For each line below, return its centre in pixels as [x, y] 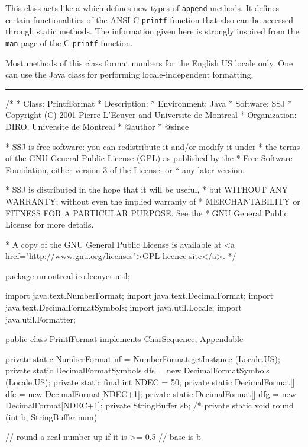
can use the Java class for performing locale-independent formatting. [129, 74]
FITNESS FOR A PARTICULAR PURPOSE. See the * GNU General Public [147, 213]
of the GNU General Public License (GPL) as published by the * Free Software [149, 158]
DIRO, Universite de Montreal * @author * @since [97, 126]
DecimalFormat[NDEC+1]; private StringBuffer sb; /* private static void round [150, 405]
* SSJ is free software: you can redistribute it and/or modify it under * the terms [153, 146]
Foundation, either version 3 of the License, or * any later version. [125, 169]
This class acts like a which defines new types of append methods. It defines [142, 8]
